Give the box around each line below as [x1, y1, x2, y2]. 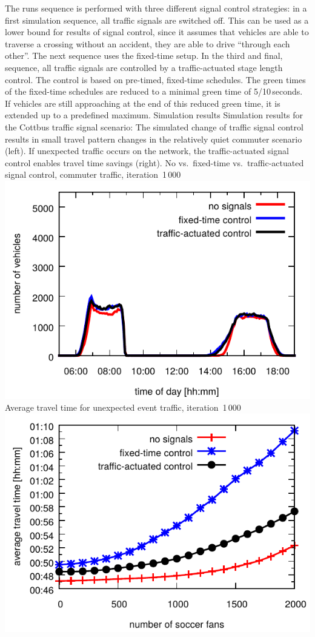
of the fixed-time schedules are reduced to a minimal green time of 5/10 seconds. [5, 85, 303, 98]
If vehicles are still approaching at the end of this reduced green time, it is [5, 96, 280, 109]
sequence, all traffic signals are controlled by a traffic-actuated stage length [5, 61, 283, 73]
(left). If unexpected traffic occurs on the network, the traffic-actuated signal [5, 144, 289, 157]
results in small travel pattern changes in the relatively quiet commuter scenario [5, 132, 302, 145]
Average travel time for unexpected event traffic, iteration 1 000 [5, 401, 241, 414]
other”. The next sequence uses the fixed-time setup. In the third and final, [5, 49, 283, 62]
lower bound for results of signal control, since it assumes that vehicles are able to [5, 25, 309, 38]
